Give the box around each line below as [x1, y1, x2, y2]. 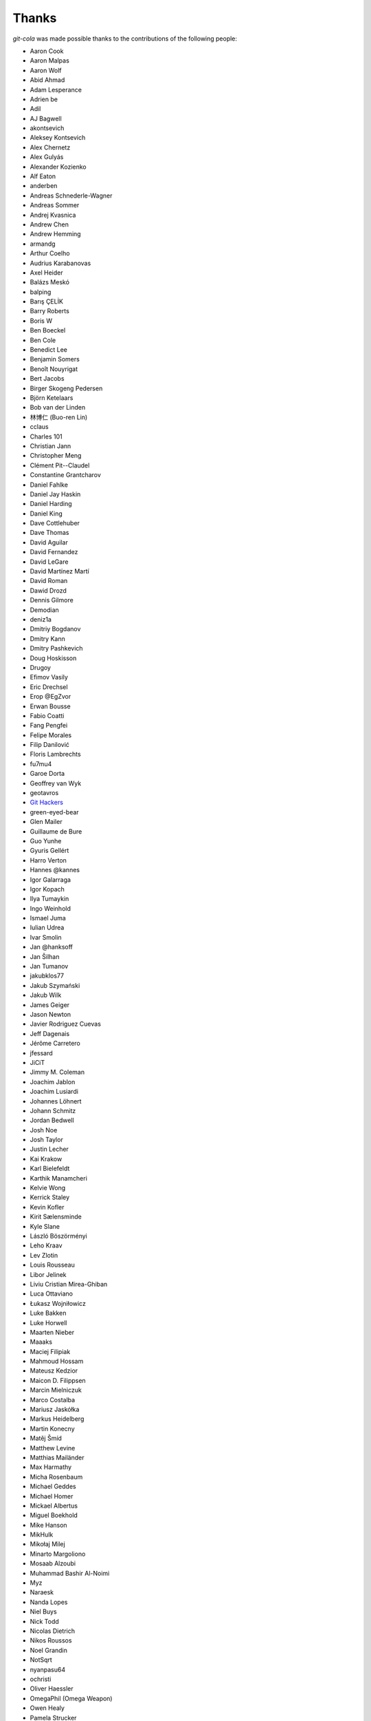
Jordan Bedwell [30, 1116, 75, 1125]
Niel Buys [30, 1607, 58, 1616]
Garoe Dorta [30, 770, 65, 778]
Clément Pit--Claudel [30, 461, 90, 469]
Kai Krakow [30, 1154, 63, 1163]
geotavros [30, 789, 59, 797]
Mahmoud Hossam [30, 1357, 84, 1366]
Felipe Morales [30, 730, 72, 739]
